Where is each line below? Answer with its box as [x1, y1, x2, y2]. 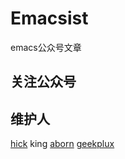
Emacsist [10, 7, 89, 30]
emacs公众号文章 [10, 41, 82, 53]
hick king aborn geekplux [10, 138, 115, 150]
